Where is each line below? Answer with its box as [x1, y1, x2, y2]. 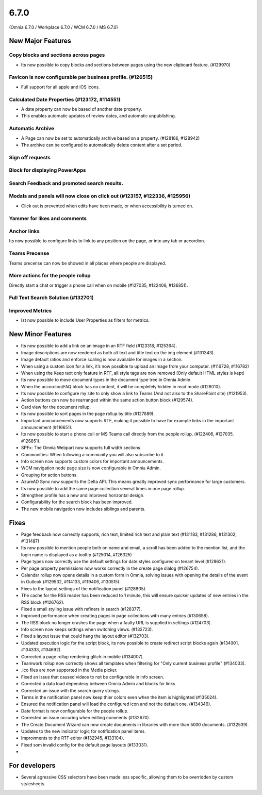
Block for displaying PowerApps [9, 167, 86, 174]
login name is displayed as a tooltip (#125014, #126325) [21, 551, 132, 558]
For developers [9, 761, 56, 769]
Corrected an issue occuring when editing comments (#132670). [21, 715, 150, 721]
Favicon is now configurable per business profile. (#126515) [9, 74, 153, 81]
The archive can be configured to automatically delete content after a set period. [21, 142, 182, 148]
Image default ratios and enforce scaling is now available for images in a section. [21, 357, 183, 363]
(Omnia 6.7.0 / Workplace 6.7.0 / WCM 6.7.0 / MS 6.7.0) [9, 24, 118, 30]
